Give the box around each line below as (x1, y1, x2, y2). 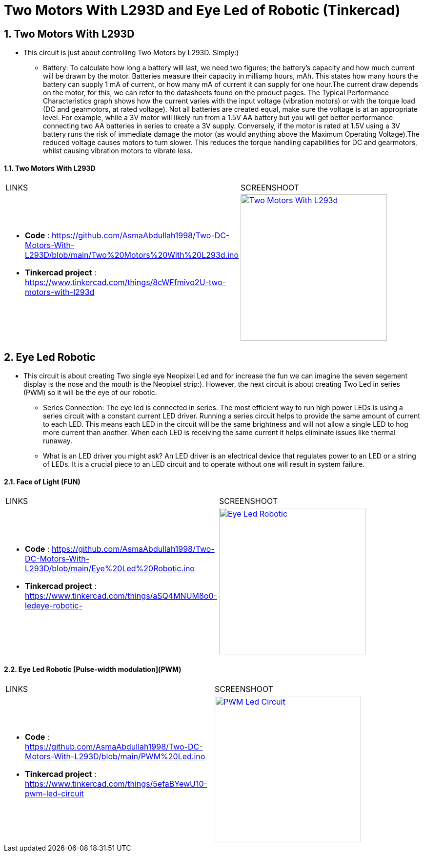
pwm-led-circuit (25, 788, 84, 798)
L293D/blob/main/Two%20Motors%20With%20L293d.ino (25, 250, 239, 260)
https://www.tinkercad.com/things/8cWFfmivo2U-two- (25, 277, 226, 288)
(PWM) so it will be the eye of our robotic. (23, 388, 157, 397)
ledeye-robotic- (25, 601, 82, 611)
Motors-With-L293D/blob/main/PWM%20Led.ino (25, 751, 205, 761)
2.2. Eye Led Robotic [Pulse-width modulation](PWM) (4, 665, 182, 674)
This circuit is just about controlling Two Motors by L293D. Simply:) (23, 48, 239, 57)
